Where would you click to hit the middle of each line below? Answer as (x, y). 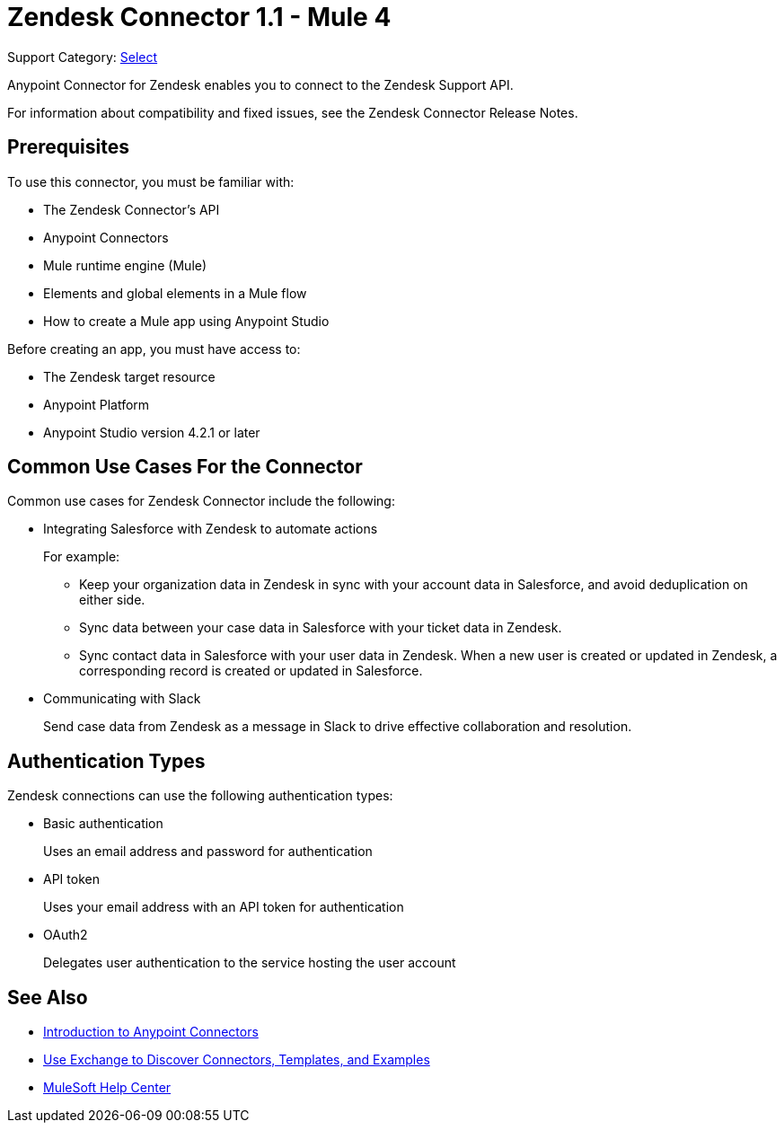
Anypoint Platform (97, 404)
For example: (82, 557)
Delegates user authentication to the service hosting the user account (250, 963)
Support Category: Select (83, 57)
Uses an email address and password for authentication (208, 852)
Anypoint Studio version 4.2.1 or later (152, 432)
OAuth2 (66, 935)
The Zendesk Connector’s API (132, 209)
